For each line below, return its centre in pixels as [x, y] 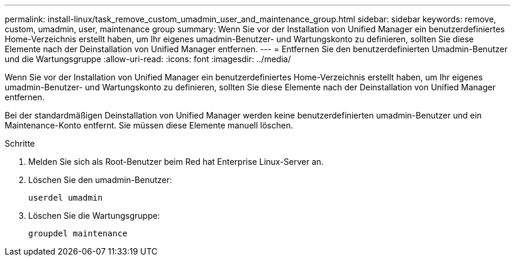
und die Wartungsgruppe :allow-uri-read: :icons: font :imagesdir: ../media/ [148, 59]
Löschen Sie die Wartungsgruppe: [94, 216]
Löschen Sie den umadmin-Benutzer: [100, 180]
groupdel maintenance [78, 233]
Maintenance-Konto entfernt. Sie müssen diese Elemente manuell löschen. [149, 125]
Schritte [20, 143]
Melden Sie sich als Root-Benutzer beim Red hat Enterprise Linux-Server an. [176, 162]
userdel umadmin [66, 198]
